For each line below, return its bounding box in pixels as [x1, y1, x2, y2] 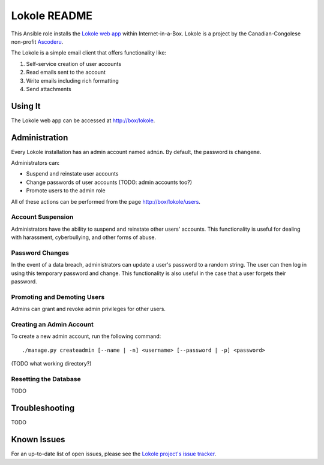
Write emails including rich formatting [26, 77, 119, 84]
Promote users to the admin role [26, 187, 106, 194]
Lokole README [11, 9, 93, 22]
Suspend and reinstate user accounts [26, 170, 119, 177]
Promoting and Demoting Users [11, 292, 105, 301]
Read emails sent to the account [26, 69, 106, 76]
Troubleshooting [11, 403, 75, 413]
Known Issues [11, 434, 65, 445]
